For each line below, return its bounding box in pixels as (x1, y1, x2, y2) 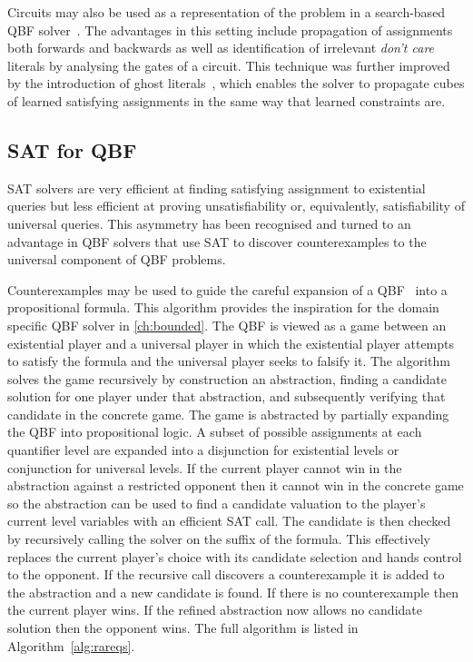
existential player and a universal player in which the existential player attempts (7, 333, 455, 352)
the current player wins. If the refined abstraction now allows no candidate (7, 600, 422, 619)
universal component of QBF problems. (7, 250, 226, 269)
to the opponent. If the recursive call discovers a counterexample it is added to (7, 565, 445, 584)
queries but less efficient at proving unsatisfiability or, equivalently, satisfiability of (7, 196, 465, 215)
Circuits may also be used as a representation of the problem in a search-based (7, 3, 446, 21)
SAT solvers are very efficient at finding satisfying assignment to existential (7, 178, 426, 197)
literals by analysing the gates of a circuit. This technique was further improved (7, 55, 450, 74)
